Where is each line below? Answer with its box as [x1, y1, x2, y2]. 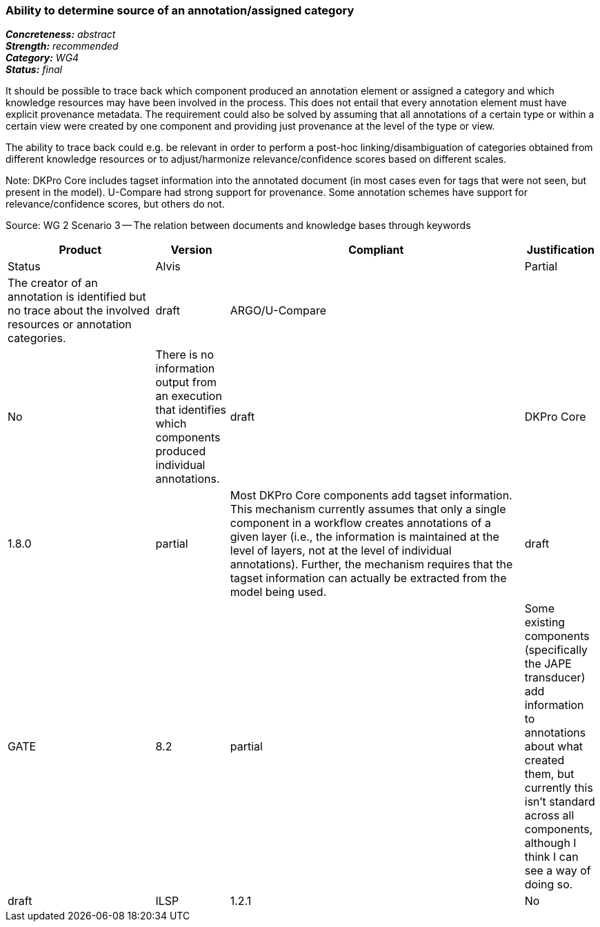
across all [524, 808, 574, 823]
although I [524, 836, 577, 850]
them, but [524, 767, 574, 781]
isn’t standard [524, 795, 595, 809]
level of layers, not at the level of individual [230, 544, 452, 558]
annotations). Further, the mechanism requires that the [230, 557, 513, 572]
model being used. [230, 585, 327, 599]
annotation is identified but [8, 290, 146, 304]
